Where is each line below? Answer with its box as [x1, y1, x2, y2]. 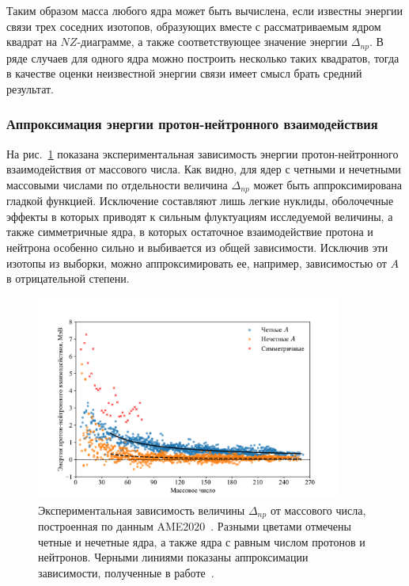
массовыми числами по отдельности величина [6, 176, 228, 192]
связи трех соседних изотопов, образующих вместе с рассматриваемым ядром [6, 17, 381, 34]
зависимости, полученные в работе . [38, 564, 214, 580]
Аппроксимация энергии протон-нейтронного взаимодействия [6, 114, 378, 134]
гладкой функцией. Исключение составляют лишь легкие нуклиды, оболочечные [6, 192, 394, 209]
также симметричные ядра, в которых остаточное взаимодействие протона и [6, 223, 373, 240]
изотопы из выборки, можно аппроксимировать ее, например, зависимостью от [6, 254, 387, 271]
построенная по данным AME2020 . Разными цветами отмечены [38, 518, 351, 535]
